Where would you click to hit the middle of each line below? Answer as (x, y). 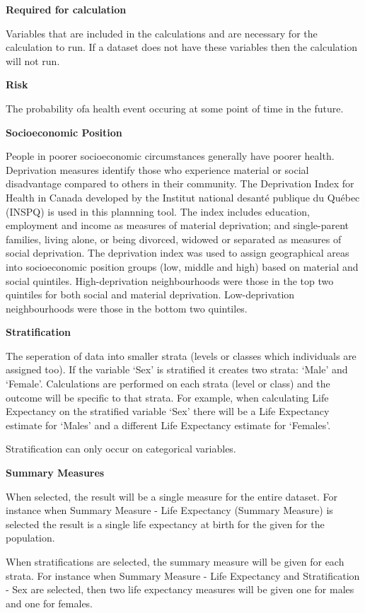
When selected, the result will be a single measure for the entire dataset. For (172, 496)
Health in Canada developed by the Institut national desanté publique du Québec (183, 197)
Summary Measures (55, 473)
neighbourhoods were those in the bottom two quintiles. (127, 308)
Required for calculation (66, 9)
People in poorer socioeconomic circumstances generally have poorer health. (170, 156)
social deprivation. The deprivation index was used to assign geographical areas (178, 253)
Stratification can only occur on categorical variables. (121, 449)
